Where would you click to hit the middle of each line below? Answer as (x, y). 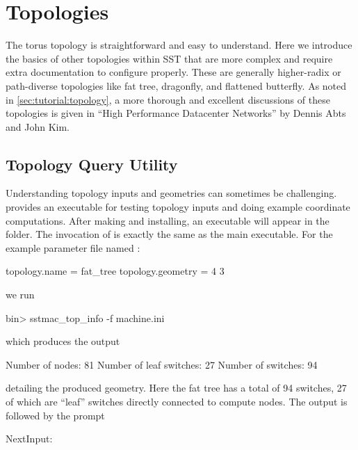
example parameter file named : (73, 247)
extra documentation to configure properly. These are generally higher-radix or (173, 72)
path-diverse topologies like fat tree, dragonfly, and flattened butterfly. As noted (176, 85)
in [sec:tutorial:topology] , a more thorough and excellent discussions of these (168, 99)
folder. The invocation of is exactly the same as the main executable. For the (169, 234)
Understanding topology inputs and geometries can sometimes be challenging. (171, 193)
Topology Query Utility (92, 164)
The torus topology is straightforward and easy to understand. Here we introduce (179, 45)
